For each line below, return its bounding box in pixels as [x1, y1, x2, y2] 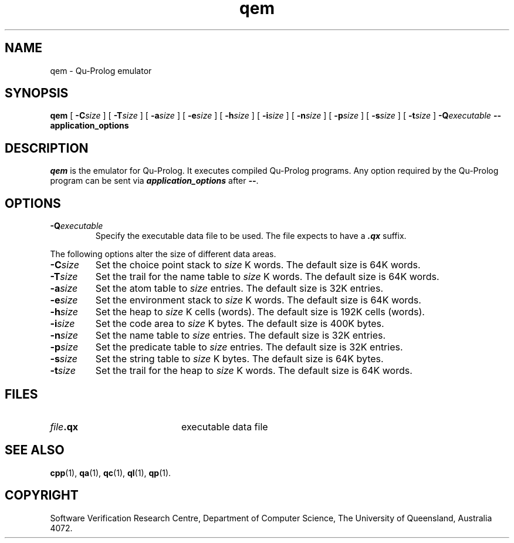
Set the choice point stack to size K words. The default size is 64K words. [95, 259, 421, 271]
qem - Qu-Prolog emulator [50, 65, 152, 76]
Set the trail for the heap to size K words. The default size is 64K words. [95, 365, 412, 377]
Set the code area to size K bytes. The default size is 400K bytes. [95, 318, 384, 330]
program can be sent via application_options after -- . [50, 176, 259, 186]
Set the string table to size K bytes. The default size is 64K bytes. [95, 353, 384, 365]
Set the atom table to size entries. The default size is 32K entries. [95, 282, 383, 295]
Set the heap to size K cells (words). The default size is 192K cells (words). [95, 306, 425, 318]
